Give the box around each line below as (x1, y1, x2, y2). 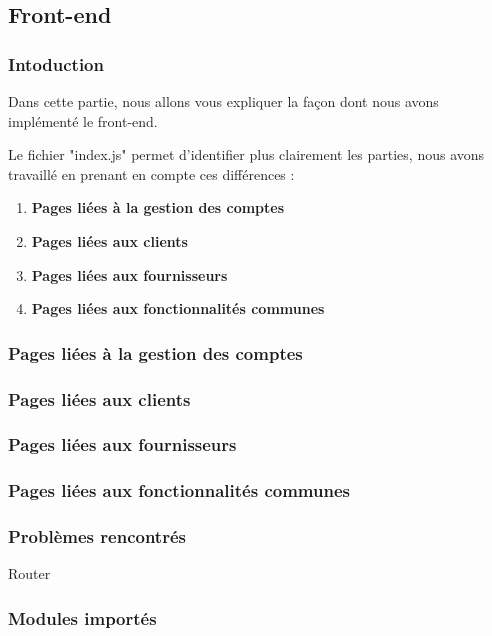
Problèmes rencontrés (8, 524, 186, 549)
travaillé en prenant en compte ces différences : (8, 163, 295, 184)
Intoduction (8, 51, 104, 76)
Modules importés (8, 605, 157, 630)
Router (8, 563, 51, 584)
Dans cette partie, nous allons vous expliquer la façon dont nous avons (8, 91, 439, 111)
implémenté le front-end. (8, 110, 158, 131)
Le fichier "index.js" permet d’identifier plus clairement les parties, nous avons (8, 144, 485, 165)
